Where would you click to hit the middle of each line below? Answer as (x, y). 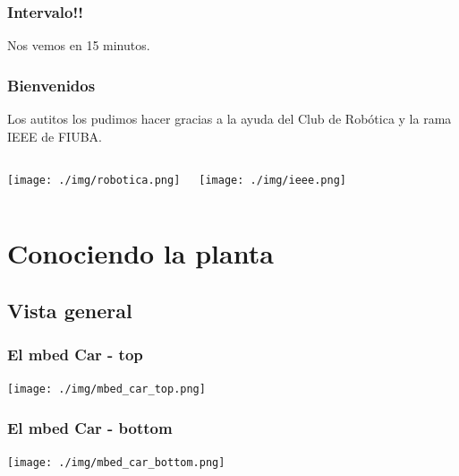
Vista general (70, 310)
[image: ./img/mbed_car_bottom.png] (116, 463)
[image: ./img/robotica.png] (94, 181)
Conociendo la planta (140, 253)
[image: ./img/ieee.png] (272, 181)
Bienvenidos (51, 85)
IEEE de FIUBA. (55, 136)
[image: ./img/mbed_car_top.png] (106, 389)
